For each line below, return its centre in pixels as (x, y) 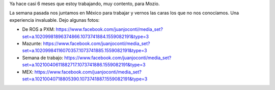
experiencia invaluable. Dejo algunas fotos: (54, 20)
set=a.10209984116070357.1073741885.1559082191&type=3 (85, 51)
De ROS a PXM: (38, 29)
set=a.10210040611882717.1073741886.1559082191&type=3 (84, 65)
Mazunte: (32, 43)
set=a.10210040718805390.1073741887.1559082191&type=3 (85, 79)
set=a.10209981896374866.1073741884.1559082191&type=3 (86, 36)
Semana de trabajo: (43, 58)
